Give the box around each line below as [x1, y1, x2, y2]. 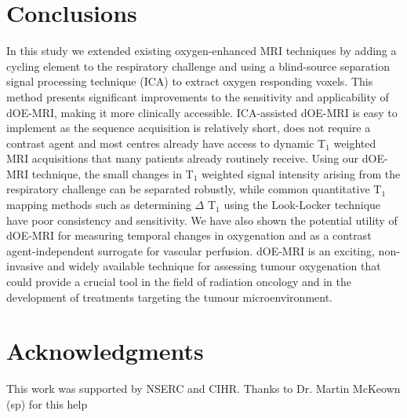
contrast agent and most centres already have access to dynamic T [6, 134, 326, 151]
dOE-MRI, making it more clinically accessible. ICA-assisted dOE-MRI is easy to [6, 104, 398, 120]
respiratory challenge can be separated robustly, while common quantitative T [6, 181, 382, 197]
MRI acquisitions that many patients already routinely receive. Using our [6, 150, 359, 167]
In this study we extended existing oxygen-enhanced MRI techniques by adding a [6, 42, 397, 59]
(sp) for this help [6, 395, 88, 412]
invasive [6, 258, 44, 274]
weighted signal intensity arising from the [202, 165, 401, 181]
